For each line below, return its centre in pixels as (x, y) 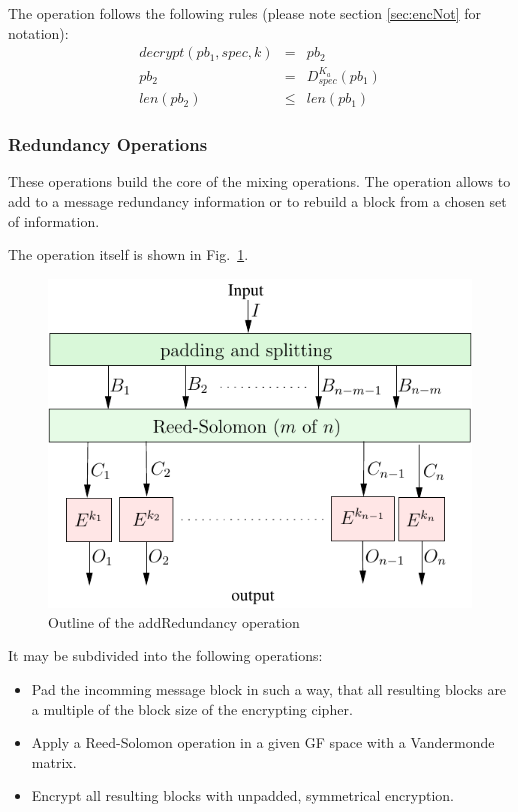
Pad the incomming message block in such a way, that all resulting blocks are (269, 689)
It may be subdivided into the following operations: (165, 655)
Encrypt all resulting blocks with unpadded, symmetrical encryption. (242, 795)
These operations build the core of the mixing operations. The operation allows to (259, 181)
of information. (54, 220)
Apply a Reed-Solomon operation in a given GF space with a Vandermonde (263, 742)
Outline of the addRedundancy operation (174, 621)
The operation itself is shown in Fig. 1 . (128, 254)
